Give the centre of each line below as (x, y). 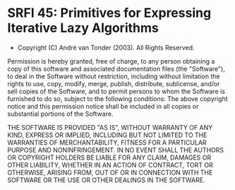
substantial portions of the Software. (60, 114)
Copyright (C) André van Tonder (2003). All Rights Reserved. (106, 47)
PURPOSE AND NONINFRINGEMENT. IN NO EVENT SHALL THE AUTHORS (116, 150)
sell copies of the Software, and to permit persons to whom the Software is (116, 91)
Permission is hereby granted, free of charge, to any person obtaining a (111, 61)
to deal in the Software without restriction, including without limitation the (114, 76)
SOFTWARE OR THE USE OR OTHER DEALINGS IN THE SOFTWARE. (106, 180)
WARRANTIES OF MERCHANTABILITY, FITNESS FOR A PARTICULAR (107, 142)
